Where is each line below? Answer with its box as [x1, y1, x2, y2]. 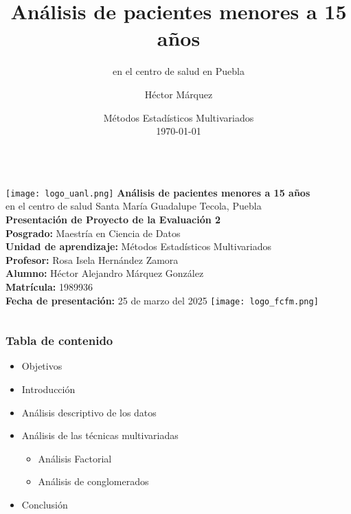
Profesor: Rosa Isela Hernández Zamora [5, 252, 179, 267]
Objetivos [21, 359, 63, 373]
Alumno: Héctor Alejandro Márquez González [5, 266, 204, 280]
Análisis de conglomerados [38, 474, 149, 489]
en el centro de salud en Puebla [112, 64, 245, 78]
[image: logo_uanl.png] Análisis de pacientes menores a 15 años [5, 185, 310, 199]
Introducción [21, 381, 76, 396]
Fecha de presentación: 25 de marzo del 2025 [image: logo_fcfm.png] [5, 293, 319, 307]
